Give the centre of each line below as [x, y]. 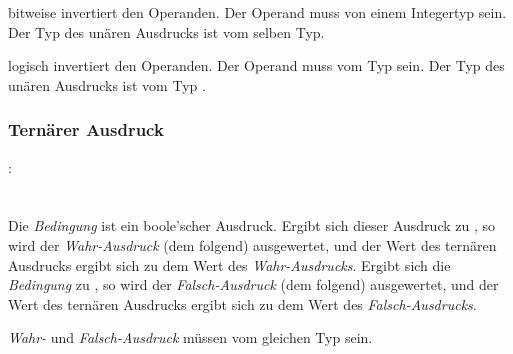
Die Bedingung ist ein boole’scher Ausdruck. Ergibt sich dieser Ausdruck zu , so [251, 225]
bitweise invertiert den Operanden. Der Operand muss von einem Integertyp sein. [257, 12]
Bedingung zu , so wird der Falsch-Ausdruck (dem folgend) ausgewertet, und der [253, 284]
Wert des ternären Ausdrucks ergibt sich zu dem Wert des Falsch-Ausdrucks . [242, 303]
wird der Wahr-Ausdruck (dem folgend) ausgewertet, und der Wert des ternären [252, 244]
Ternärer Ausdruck [86, 129]
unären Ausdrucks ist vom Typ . [107, 84]
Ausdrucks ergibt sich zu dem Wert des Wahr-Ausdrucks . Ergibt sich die [229, 264]
